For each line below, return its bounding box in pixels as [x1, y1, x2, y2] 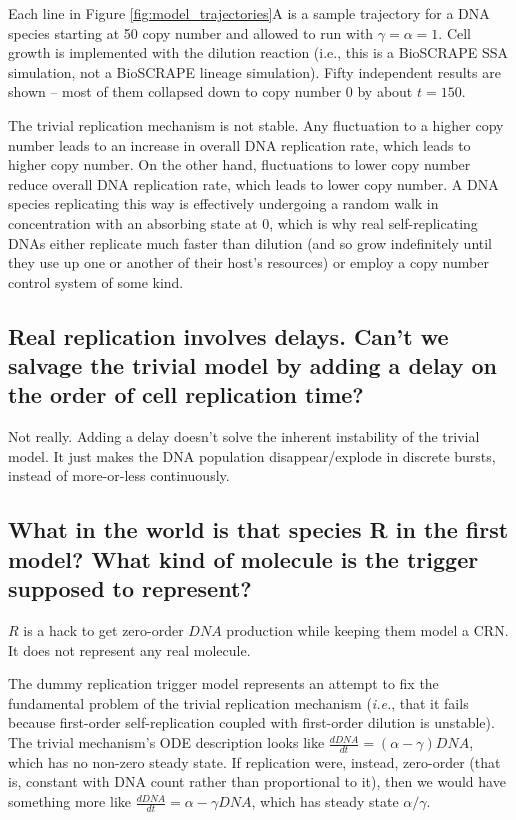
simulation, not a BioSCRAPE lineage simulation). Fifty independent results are [8, 61, 501, 82]
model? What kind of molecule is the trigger [8, 543, 479, 574]
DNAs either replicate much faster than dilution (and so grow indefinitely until [8, 232, 493, 253]
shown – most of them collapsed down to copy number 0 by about [8, 81, 413, 102]
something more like [8, 791, 131, 812]
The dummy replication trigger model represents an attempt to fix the [8, 673, 439, 694]
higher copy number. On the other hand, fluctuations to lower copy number [8, 154, 471, 175]
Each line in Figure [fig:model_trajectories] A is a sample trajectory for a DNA [8, 3, 490, 23]
